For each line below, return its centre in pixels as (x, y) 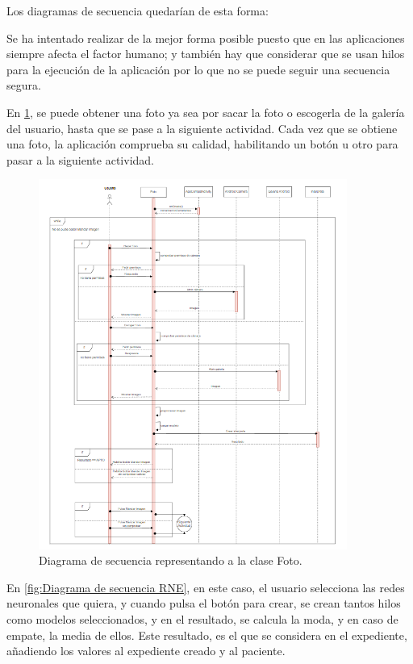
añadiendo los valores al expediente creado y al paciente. (146, 651)
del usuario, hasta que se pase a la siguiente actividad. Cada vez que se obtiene (202, 128)
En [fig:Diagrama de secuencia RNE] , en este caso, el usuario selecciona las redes (206, 587)
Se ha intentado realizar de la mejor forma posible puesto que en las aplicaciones (206, 38)
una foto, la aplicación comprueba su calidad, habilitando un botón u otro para (202, 144)
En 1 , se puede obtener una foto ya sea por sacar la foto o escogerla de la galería (206, 112)
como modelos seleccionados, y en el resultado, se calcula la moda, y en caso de (202, 618)
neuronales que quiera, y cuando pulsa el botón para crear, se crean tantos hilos (204, 603)
